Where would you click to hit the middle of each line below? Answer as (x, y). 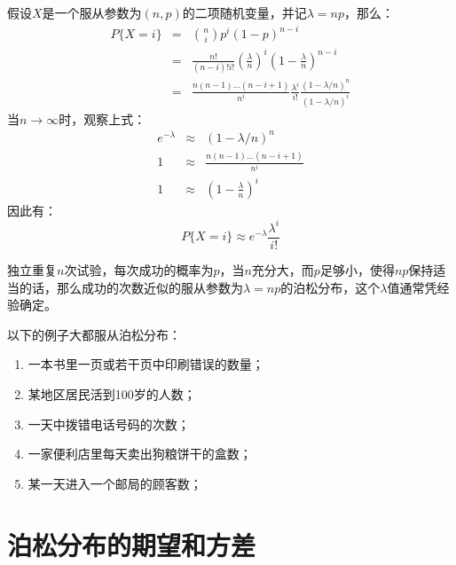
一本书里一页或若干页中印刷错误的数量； (146, 364)
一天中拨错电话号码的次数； (109, 424)
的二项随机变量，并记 (244, 12)
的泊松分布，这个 (330, 287)
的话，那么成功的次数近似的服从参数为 (131, 287)
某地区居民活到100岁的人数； (112, 394)
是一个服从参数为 (92, 12)
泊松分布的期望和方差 (132, 544)
